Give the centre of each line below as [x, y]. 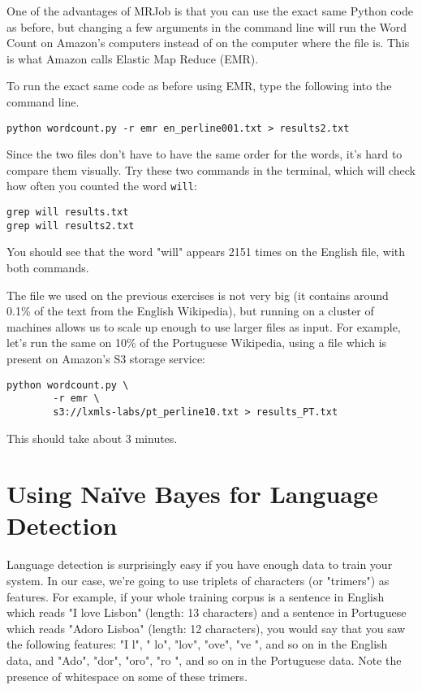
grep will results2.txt [71, 226]
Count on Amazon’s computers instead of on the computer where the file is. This [208, 43]
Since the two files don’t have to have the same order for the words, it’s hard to [205, 154]
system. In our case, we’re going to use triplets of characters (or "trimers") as [198, 580]
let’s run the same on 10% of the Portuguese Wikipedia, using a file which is [197, 343]
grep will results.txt [68, 213]
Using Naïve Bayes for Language [192, 494]
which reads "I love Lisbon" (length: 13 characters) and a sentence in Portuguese [207, 612]
